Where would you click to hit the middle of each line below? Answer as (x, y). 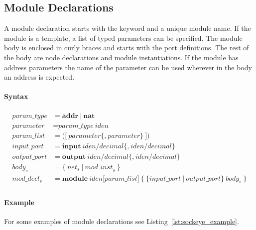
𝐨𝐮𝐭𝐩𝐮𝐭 (74, 157)
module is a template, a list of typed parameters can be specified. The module (123, 38)
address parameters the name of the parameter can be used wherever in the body (128, 67)
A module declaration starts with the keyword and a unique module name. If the (128, 28)
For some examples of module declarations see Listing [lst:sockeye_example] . (122, 221)
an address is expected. (39, 77)
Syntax (16, 96)
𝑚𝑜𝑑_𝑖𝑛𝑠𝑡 (99, 167)
